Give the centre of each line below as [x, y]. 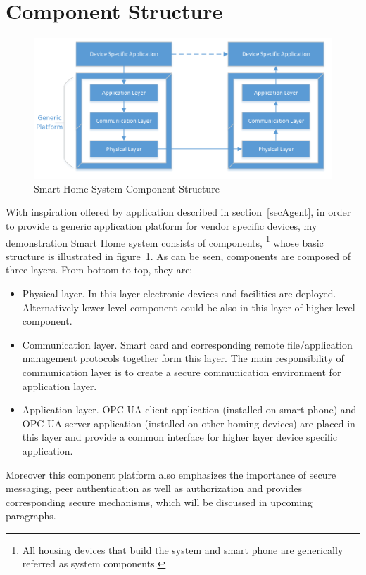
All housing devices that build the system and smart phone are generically [183, 549]
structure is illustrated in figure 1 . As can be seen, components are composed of [178, 256]
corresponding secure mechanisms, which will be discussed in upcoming [159, 502]
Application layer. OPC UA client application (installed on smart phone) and [189, 409]
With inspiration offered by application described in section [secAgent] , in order [178, 212]
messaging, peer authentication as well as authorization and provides [154, 488]
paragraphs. [31, 516]
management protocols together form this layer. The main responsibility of [183, 358]
